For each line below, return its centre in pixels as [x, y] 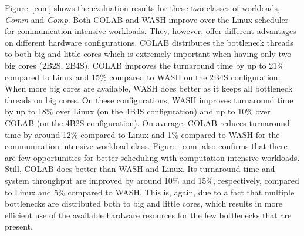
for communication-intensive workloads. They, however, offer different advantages [151, 31]
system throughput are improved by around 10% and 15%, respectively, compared [152, 180]
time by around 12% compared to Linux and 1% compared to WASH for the [142, 134]
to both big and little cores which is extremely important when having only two [148, 54]
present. [19, 226]
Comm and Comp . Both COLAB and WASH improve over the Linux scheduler [147, 19]
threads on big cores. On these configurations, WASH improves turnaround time [149, 100]
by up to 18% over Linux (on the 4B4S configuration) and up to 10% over [138, 111]
